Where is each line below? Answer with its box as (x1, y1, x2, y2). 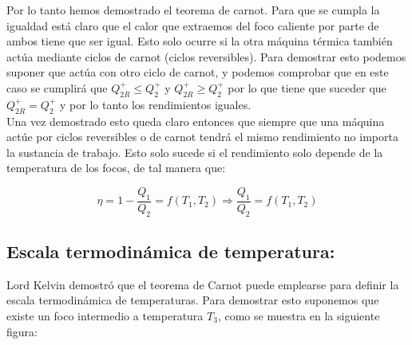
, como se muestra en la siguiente (217, 307, 380, 323)
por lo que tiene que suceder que (228, 79, 386, 96)
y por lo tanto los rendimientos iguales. (60, 96, 252, 112)
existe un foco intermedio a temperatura (6, 307, 204, 323)
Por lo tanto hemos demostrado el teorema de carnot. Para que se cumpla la (6, 2, 380, 18)
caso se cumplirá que (6, 79, 108, 96)
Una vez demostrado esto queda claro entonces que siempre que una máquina (6, 112, 385, 129)
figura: (6, 323, 38, 339)
